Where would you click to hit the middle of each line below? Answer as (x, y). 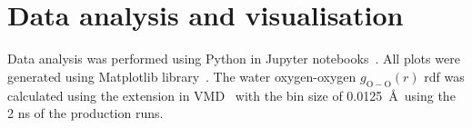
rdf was (444, 76)
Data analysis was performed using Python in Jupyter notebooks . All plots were (234, 59)
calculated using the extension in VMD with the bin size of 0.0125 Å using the (231, 95)
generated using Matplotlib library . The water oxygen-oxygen (182, 76)
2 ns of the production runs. (85, 113)
